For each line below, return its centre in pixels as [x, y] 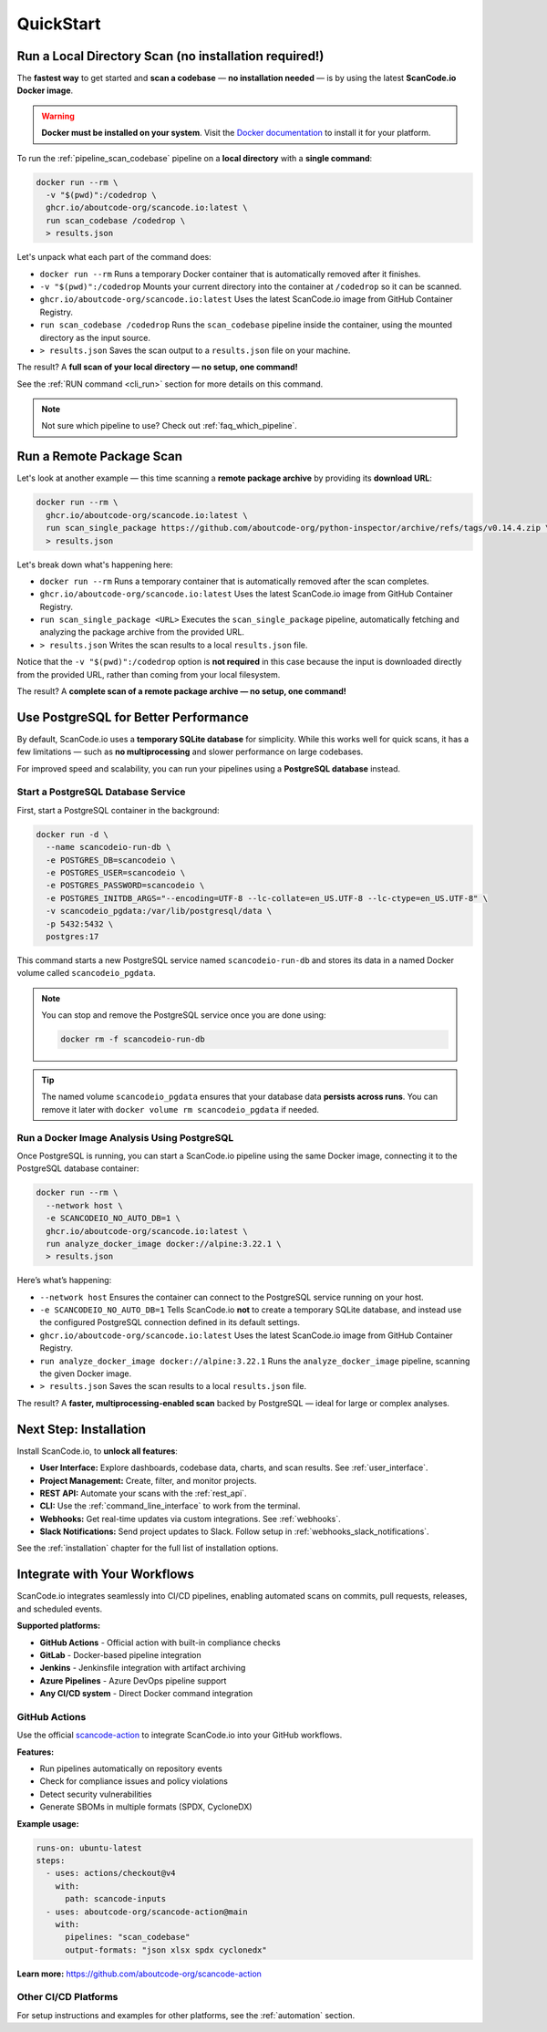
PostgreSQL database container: [78, 1168]
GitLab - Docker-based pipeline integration [120, 1654]
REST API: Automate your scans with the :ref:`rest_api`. [143, 1493]
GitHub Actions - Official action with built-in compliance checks [160, 1643]
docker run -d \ [72, 834]
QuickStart [59, 24]
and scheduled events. [60, 1609]
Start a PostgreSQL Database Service [101, 792]
